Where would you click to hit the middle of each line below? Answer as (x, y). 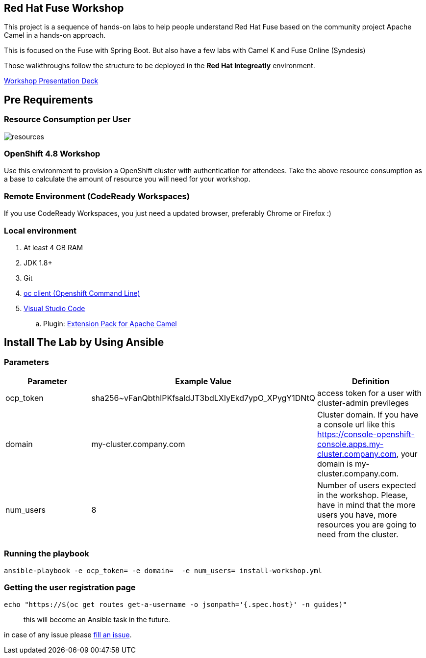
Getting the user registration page (70, 588)
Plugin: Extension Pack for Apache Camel (110, 323)
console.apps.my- (351, 444)
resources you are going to (367, 525)
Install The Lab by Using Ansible (84, 342)
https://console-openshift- (366, 434)
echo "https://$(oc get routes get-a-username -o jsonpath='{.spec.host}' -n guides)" (175, 604)
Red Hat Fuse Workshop (64, 8)
